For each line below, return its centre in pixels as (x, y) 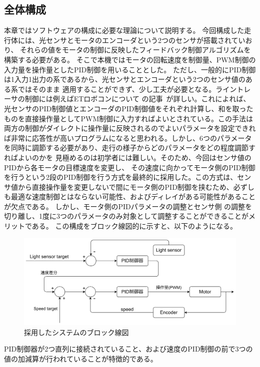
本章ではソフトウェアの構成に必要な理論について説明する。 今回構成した (124, 30)
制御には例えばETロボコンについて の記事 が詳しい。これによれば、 (137, 99)
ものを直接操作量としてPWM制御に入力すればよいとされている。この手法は (128, 118)
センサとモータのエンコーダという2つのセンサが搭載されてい (145, 40)
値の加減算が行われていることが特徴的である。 (81, 358)
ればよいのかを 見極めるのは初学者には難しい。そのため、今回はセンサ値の (128, 157)
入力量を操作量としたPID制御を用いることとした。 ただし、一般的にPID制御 (130, 69)
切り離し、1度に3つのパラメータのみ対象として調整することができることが (126, 216)
